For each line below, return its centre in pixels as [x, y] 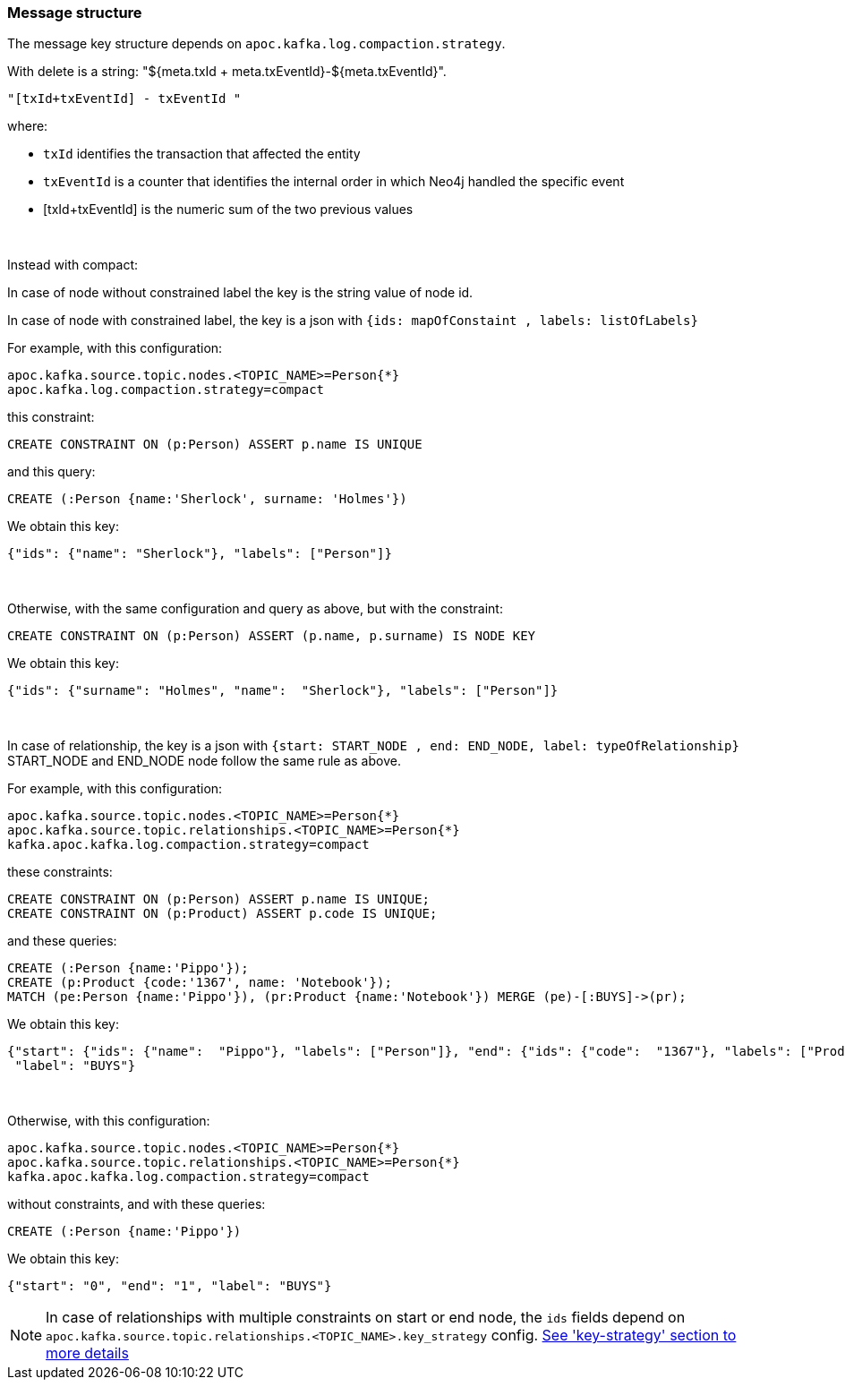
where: [28, 126]
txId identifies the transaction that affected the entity [202, 154]
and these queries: [62, 941]
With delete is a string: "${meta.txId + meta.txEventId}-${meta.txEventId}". [227, 72]
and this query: [51, 472]
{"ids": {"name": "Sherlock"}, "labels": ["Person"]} [200, 554]
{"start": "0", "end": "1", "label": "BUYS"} [170, 1286]
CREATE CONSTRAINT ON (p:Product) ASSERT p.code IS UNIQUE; [222, 914]
